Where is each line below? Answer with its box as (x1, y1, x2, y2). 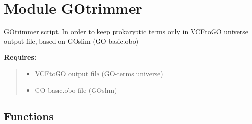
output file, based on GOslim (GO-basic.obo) (4, 35, 139, 46)
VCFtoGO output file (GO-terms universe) (35, 68, 163, 78)
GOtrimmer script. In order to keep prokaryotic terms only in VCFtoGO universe (4, 26, 249, 36)
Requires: (4, 52, 37, 62)
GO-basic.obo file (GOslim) (35, 85, 117, 95)
